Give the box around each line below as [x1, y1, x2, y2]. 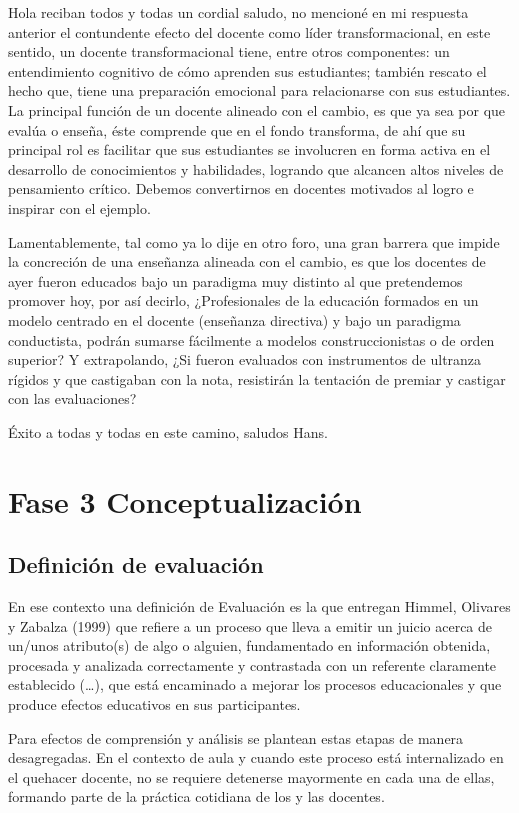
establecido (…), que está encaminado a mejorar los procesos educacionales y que [8, 674, 502, 695]
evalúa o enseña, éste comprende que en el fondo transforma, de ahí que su [8, 119, 466, 140]
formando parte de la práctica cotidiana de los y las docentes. [8, 786, 385, 807]
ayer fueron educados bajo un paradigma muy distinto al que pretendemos [8, 270, 463, 291]
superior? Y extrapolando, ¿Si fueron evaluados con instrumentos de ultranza [8, 349, 482, 370]
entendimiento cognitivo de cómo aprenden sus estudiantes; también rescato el [8, 60, 487, 81]
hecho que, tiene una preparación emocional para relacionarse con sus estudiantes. [8, 80, 511, 101]
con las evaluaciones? [8, 388, 137, 409]
